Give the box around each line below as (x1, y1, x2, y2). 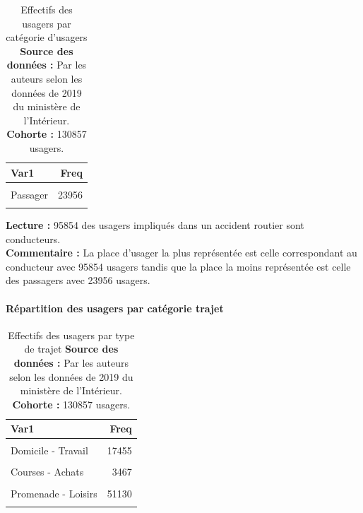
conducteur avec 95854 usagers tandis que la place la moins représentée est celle (6, 259, 351, 273)
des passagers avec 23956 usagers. (6, 273, 150, 288)
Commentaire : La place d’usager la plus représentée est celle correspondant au (6, 245, 357, 260)
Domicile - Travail (11, 443, 88, 458)
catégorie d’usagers (6, 30, 88, 45)
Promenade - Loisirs (11, 485, 97, 500)
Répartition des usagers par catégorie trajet (6, 300, 224, 315)
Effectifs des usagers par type (8, 327, 135, 342)
